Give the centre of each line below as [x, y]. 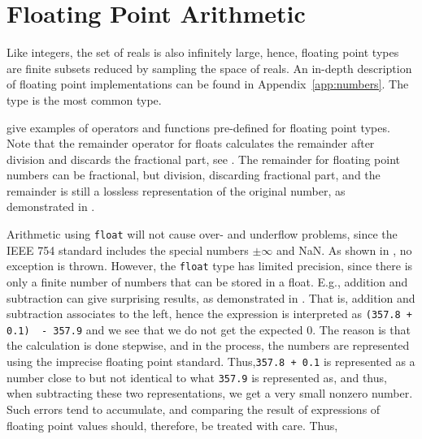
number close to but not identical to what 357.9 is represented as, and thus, [197, 377]
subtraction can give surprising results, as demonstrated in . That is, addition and [211, 297]
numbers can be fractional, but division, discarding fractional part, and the [194, 175]
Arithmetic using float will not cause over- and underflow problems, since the [202, 234]
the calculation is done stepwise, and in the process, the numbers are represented [208, 345]
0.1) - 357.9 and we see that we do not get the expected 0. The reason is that [209, 329]
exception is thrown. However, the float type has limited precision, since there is [210, 266]
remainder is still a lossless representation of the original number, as [176, 190]
